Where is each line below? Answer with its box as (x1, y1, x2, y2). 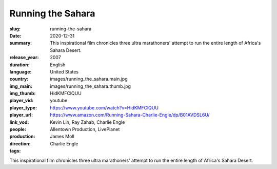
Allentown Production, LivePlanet (50, 126, 120, 133)
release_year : (9, 54, 39, 61)
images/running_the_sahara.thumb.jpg (50, 83, 131, 89)
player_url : (9, 112, 33, 118)
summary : (9, 40, 32, 46)
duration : (9, 62, 30, 68)
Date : (9, 32, 22, 39)
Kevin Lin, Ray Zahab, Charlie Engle (50, 119, 125, 125)
